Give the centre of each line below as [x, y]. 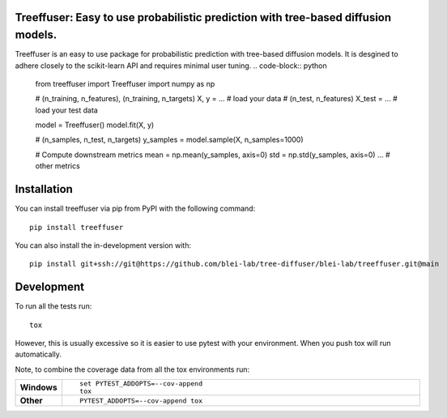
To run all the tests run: [53, 306]
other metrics [57, 166]
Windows [38, 387]
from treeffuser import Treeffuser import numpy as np [125, 83]
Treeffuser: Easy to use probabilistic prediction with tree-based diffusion [203, 17]
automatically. [38, 354]
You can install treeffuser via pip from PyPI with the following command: [135, 209]
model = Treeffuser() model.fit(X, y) [95, 125]
